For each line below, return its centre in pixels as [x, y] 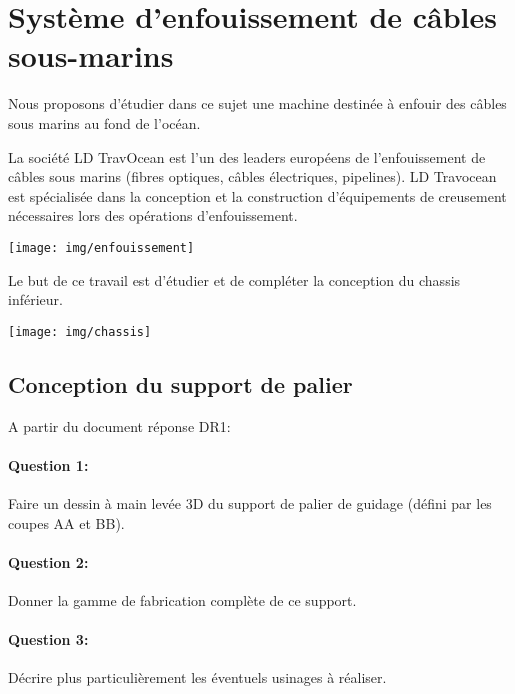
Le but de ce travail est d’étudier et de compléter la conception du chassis [234, 279]
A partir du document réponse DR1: [119, 425]
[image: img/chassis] [80, 331]
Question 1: [48, 464]
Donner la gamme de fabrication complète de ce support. [182, 599]
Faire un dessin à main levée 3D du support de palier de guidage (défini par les [250, 502]
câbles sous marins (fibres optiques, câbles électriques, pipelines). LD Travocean [252, 176]
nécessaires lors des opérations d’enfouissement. [153, 215]
